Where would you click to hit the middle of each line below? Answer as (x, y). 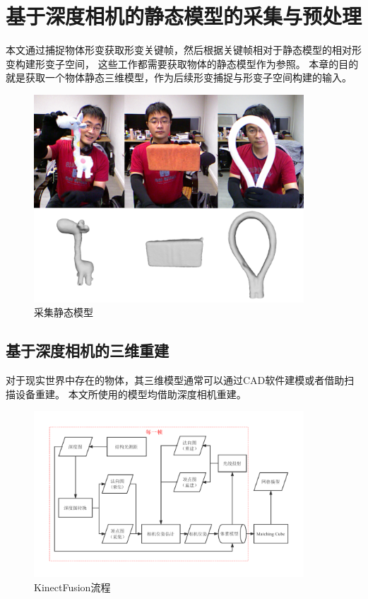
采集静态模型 (64, 312)
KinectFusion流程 (72, 587)
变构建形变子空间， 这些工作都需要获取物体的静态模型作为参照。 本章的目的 (182, 63)
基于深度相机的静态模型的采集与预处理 (184, 16)
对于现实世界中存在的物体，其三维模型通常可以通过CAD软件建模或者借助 (175, 379)
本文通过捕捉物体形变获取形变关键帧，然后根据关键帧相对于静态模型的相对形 (184, 50)
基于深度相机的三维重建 (87, 350)
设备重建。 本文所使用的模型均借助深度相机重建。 (131, 394)
